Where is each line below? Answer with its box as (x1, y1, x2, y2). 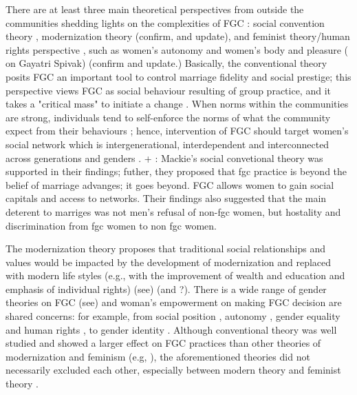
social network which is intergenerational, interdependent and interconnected (6, 136, 329, 151)
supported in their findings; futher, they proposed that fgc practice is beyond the (6, 164, 347, 179)
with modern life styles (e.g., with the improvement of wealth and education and (6, 268, 345, 283)
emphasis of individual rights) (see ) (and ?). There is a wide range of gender (6, 281, 327, 296)
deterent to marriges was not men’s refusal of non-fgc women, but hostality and (6, 204, 341, 219)
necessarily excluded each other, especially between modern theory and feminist (6, 363, 341, 377)
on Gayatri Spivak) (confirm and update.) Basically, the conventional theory (6, 56, 327, 70)
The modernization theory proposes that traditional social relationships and (6, 241, 325, 256)
